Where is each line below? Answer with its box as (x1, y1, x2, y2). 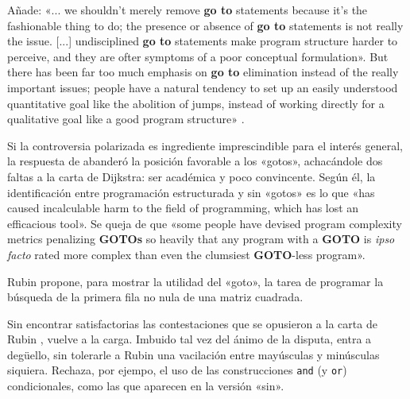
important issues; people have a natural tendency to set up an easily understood (7, 79, 398, 95)
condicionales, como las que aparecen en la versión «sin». (7, 378, 284, 394)
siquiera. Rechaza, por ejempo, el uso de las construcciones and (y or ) (7, 362, 347, 378)
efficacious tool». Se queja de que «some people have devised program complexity (7, 215, 402, 231)
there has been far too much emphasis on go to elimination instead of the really (7, 64, 399, 80)
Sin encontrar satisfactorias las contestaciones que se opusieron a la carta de (7, 315, 377, 331)
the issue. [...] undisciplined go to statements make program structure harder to (7, 33, 398, 49)
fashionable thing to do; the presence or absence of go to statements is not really (7, 17, 404, 33)
